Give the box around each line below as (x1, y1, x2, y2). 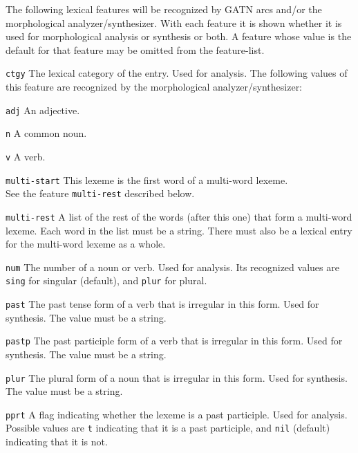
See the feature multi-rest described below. (6, 186, 195, 201)
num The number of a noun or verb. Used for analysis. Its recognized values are (6, 259, 339, 274)
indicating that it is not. (6, 434, 108, 449)
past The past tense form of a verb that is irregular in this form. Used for (6, 297, 319, 311)
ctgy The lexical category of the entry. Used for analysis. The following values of (6, 66, 348, 80)
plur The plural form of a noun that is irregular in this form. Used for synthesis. (6, 370, 348, 385)
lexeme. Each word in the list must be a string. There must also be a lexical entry (6, 223, 352, 237)
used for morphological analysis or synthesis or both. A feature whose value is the (6, 29, 352, 44)
